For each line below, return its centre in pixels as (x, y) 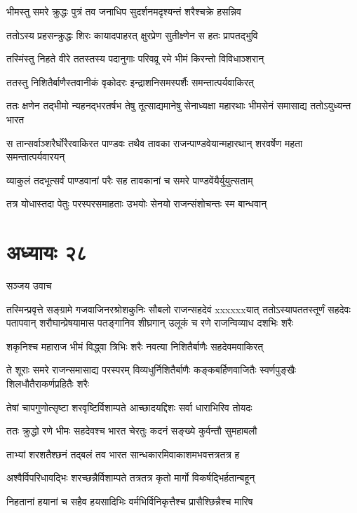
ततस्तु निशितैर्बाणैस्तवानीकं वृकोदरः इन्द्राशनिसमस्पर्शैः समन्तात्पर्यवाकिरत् (130, 82)
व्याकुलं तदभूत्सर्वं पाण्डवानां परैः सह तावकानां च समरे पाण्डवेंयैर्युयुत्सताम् (130, 180)
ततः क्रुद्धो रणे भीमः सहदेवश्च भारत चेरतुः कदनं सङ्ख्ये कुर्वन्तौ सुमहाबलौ (132, 431)
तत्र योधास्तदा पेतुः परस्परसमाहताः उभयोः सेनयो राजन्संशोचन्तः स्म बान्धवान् (137, 204)
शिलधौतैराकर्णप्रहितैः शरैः (48, 384)
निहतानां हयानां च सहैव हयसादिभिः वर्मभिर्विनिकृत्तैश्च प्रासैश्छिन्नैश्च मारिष (130, 501)
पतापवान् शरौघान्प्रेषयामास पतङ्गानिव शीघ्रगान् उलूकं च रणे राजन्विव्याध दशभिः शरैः (150, 323)
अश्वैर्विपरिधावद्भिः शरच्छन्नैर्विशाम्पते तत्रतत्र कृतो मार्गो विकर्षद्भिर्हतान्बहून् (131, 478)
